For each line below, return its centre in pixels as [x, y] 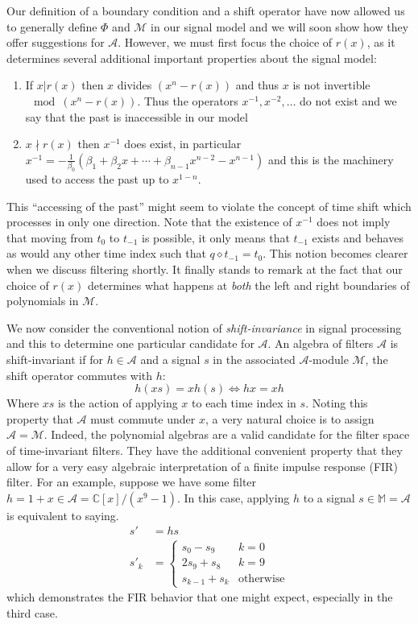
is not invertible [331, 85]
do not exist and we [348, 100]
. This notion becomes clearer [335, 253]
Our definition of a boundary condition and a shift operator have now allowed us [206, 10]
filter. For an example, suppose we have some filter [132, 482]
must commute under [143, 418]
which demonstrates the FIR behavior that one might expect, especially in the [200, 597]
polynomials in [43, 301]
